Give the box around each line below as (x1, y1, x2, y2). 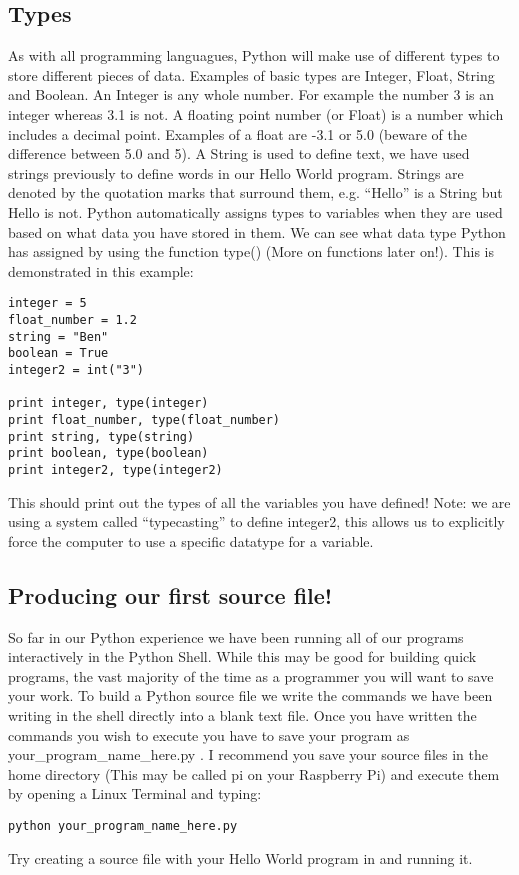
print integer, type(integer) (8, 396, 209, 411)
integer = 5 (8, 296, 87, 311)
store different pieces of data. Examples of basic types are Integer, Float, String (8, 64, 495, 85)
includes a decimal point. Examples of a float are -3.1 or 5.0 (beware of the (8, 123, 467, 144)
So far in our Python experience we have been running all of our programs (8, 626, 464, 647)
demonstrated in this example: (8, 260, 194, 281)
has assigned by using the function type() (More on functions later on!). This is (8, 241, 494, 262)
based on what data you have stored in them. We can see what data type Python (8, 221, 506, 242)
